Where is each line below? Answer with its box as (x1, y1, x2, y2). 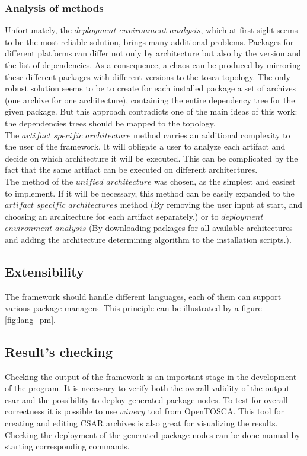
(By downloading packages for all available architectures (89, 221, 293, 234)
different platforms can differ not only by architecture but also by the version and (5, 47, 301, 59)
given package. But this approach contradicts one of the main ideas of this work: (5, 105, 298, 118)
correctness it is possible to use (5, 405, 117, 417)
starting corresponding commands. (5, 440, 130, 452)
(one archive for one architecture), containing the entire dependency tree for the (5, 93, 295, 106)
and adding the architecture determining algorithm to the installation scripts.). (5, 233, 292, 245)
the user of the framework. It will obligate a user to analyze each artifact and (5, 140, 286, 153)
